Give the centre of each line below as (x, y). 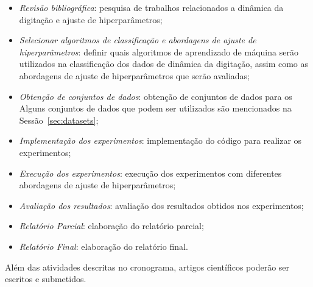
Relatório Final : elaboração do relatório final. (104, 246)
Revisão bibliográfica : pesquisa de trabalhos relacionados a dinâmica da (151, 7)
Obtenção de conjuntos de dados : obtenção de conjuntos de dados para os (156, 96)
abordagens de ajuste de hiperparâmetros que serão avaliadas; (134, 75)
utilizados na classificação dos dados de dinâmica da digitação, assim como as (164, 64)
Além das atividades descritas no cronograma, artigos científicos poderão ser (147, 267)
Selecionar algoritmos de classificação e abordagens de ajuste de (138, 40)
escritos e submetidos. (46, 279)
